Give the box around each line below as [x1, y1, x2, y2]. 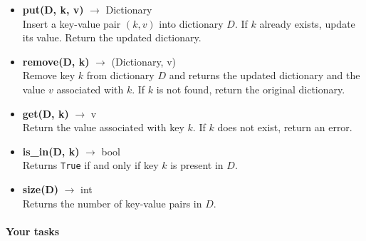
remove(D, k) [22, 53, 90, 68]
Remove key [22, 68, 75, 83]
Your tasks [6, 223, 60, 238]
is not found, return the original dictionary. [156, 81, 345, 96]
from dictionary [86, 68, 155, 83]
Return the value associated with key [22, 120, 184, 135]
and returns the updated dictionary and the [169, 68, 360, 83]
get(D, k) [22, 106, 69, 120]
